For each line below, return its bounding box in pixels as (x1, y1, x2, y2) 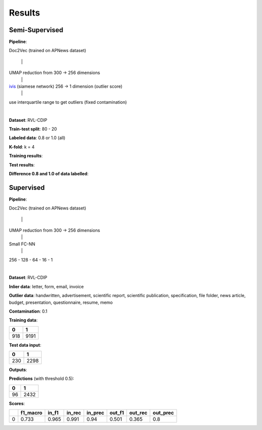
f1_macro (20, 410, 43, 416)
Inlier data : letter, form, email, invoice (9, 283, 84, 289)
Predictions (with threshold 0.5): (9, 375, 75, 382)
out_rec (129, 410, 147, 416)
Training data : (9, 317, 38, 323)
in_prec (86, 410, 104, 416)
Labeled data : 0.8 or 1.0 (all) (9, 135, 65, 141)
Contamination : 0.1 (9, 308, 48, 314)
